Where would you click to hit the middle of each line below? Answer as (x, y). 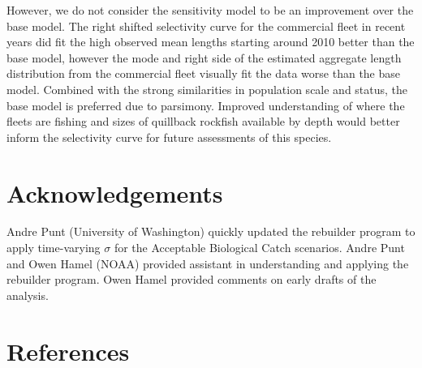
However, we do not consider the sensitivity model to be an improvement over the (210, 10)
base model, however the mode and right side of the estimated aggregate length (204, 57)
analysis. (28, 295)
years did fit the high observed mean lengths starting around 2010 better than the (211, 42)
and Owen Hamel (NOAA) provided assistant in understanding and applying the (208, 263)
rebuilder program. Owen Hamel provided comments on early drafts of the (192, 279)
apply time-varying (54, 248)
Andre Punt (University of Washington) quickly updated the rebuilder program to (211, 231)
